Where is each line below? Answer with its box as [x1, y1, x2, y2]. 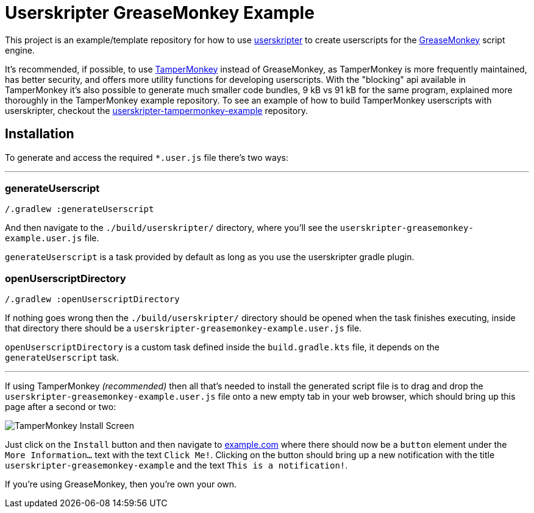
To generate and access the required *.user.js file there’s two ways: [5, 152, 288, 163]
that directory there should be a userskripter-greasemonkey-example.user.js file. [5, 323, 362, 334]
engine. [5, 44, 35, 55]
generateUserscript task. [5, 352, 119, 363]
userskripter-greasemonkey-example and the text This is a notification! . [5, 460, 348, 471]
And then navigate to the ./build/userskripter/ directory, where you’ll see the [5, 222, 338, 233]
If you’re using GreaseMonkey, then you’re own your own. [5, 479, 237, 490]
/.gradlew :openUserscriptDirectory [5, 294, 180, 305]
